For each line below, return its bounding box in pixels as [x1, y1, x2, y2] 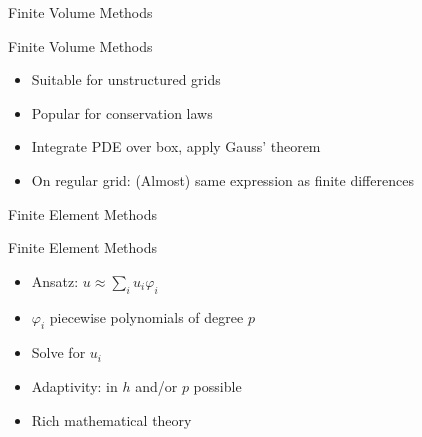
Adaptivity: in [31, 375, 118, 396]
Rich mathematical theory [31, 409, 192, 430]
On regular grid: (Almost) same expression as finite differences [31, 169, 414, 190]
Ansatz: [31, 270, 79, 291]
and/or [135, 375, 178, 396]
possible [193, 375, 242, 396]
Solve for [31, 342, 86, 363]
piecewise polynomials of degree [49, 306, 244, 327]
